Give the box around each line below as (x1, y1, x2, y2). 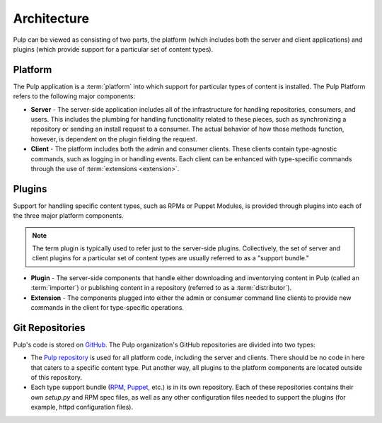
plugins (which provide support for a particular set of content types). (13, 45, 214, 53)
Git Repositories (13, 322, 86, 334)
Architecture (13, 11, 90, 26)
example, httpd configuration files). (30, 403, 134, 412)
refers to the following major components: (13, 92, 136, 100)
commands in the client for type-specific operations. (30, 303, 184, 311)
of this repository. (30, 373, 83, 382)
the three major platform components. (13, 211, 124, 220)
